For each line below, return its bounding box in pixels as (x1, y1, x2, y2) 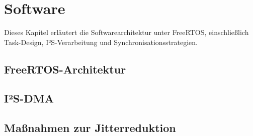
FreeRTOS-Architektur (4, 61, 126, 76)
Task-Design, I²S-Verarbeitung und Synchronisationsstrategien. (4, 36, 198, 47)
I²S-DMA (4, 90, 54, 106)
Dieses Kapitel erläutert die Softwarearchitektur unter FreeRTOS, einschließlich (4, 27, 249, 37)
